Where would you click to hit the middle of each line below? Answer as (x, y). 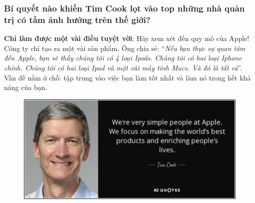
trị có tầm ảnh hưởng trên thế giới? (77, 19)
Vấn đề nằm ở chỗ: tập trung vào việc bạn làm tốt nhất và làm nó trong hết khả (127, 77)
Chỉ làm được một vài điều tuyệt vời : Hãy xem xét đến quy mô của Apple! (127, 38)
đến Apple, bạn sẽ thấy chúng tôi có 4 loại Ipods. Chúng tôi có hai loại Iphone (123, 58)
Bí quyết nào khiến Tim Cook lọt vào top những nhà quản (125, 8)
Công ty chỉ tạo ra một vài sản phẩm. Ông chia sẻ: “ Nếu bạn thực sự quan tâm (125, 48)
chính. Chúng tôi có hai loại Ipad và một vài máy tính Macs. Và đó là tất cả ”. (123, 67)
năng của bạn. (26, 87)
